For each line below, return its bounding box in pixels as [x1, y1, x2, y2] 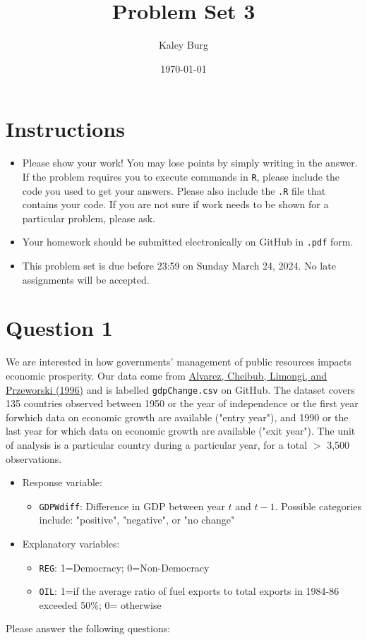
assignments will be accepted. [22, 272, 150, 286]
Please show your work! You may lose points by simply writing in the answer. [22, 155, 358, 170]
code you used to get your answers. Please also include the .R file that [22, 183, 326, 198]
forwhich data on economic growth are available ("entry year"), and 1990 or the [6, 409, 349, 424]
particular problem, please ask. [22, 210, 155, 225]
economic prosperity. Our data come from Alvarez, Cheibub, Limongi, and [6, 368, 327, 382]
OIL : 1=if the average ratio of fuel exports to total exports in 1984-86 [39, 584, 339, 598]
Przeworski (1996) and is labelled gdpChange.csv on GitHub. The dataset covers [6, 382, 355, 397]
